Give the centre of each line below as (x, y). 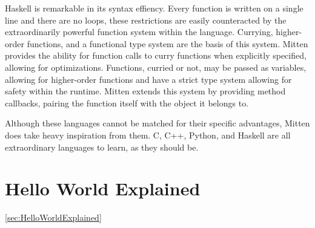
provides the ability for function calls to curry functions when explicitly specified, (156, 55)
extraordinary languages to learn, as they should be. (102, 147)
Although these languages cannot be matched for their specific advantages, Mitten (157, 123)
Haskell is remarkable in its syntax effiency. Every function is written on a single (154, 8)
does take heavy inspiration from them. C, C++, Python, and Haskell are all (148, 135)
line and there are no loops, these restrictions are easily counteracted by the (146, 20)
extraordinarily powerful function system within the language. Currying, (139, 32)
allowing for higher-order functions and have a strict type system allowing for (148, 79)
